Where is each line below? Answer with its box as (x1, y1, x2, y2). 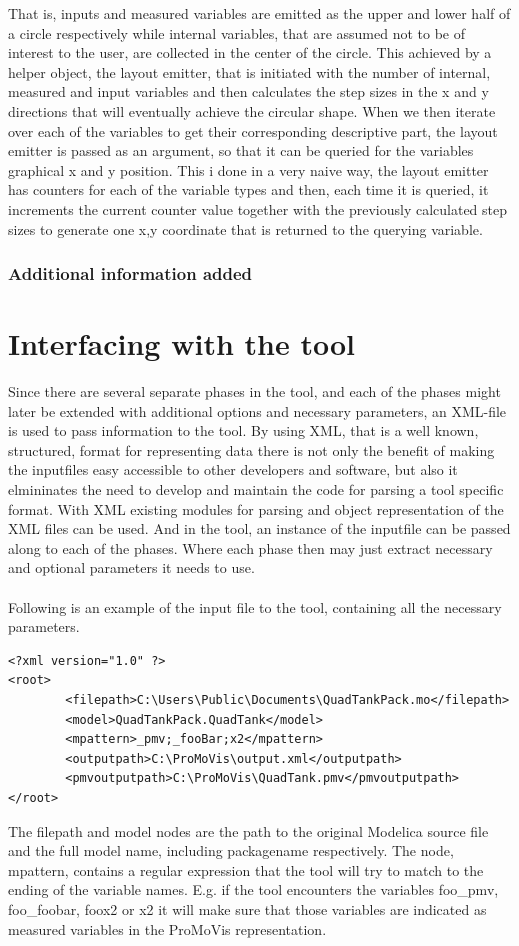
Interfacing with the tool (8, 323, 355, 364)
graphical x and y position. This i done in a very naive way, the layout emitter (8, 159, 489, 180)
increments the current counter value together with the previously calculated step (8, 198, 507, 219)
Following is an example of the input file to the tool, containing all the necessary (8, 596, 502, 617)
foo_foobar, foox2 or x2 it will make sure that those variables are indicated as (8, 898, 487, 919)
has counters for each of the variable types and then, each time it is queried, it (8, 179, 489, 200)
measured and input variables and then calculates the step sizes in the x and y (8, 81, 489, 102)
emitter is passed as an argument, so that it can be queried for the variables (8, 140, 474, 161)
